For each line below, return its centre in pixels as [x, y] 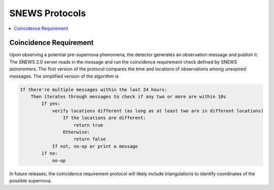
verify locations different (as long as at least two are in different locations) [158, 111]
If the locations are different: [104, 118]
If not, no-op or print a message [95, 146]
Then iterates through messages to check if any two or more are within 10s [128, 97]
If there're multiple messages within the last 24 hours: [94, 89]
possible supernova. [31, 180]
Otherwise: [76, 132]
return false [90, 139]
